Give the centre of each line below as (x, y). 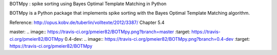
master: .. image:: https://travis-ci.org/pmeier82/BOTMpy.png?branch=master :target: (100, 32)
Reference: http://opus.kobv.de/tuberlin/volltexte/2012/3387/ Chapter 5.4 (87, 22)
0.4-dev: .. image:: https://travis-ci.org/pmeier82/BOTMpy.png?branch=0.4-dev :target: (157, 39)
